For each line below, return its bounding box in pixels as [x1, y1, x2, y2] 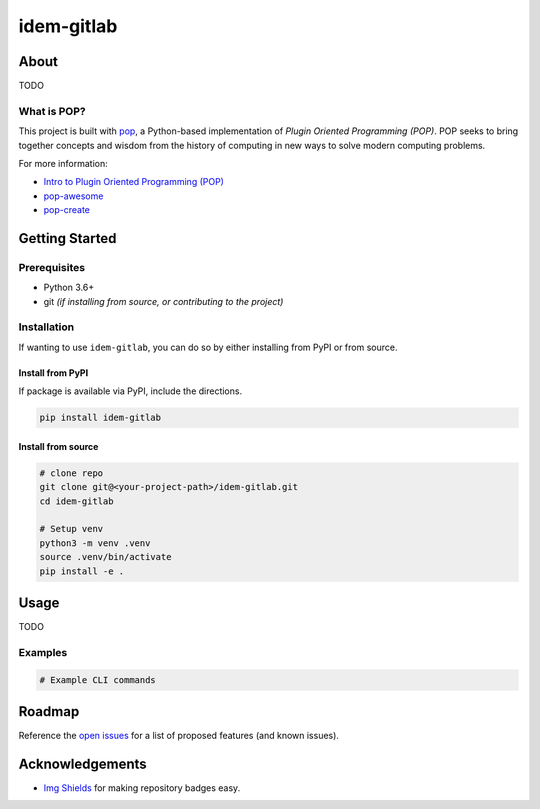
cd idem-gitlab [39, 495, 114, 507]
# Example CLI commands [39, 674, 157, 685]
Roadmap [18, 703, 80, 720]
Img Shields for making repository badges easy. [43, 781, 241, 794]
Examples [18, 645, 68, 659]
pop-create [43, 204, 90, 216]
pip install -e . [39, 565, 125, 577]
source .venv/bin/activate [39, 551, 172, 563]
